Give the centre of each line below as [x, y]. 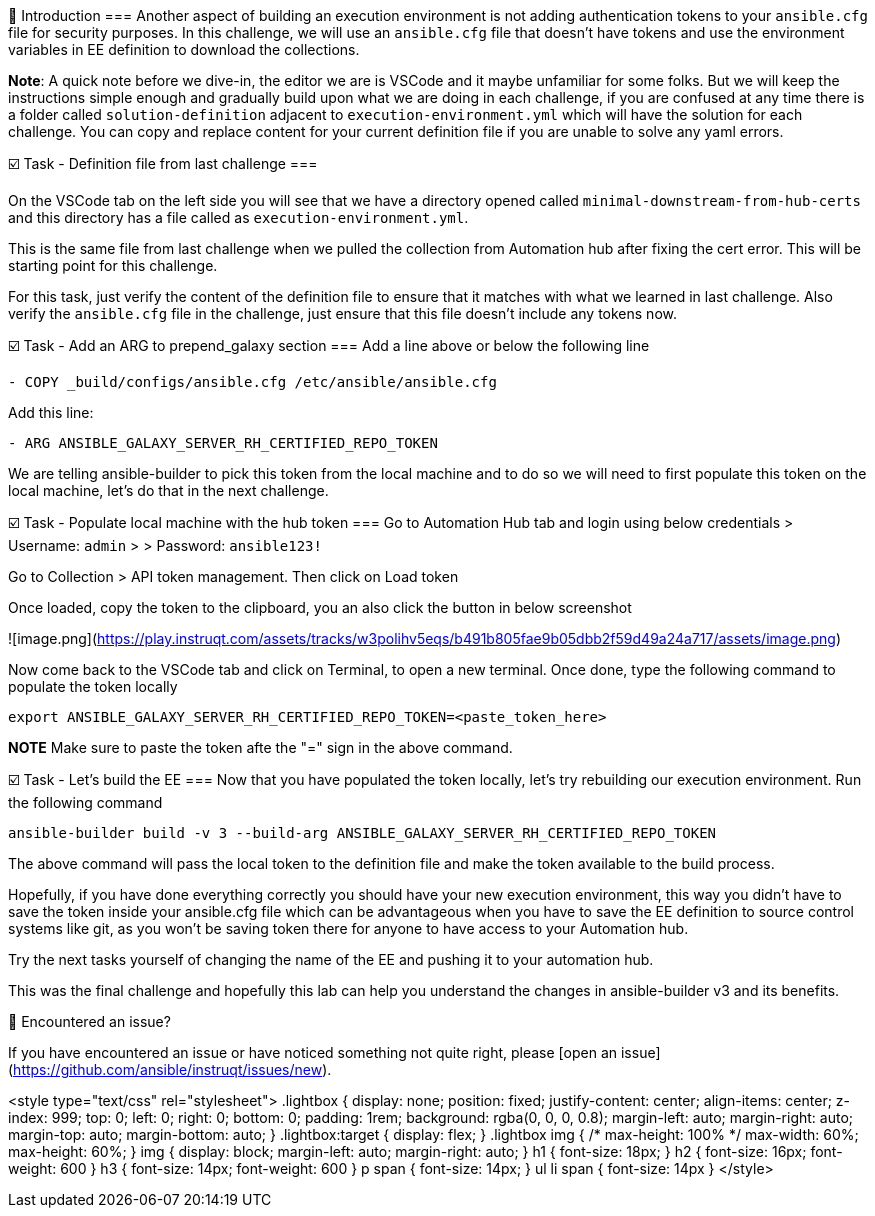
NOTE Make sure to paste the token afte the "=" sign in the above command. [260, 747]
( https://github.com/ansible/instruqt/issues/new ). [170, 1069]
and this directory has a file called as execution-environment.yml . [238, 217]
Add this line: [51, 412]
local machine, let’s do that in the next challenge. [168, 490]
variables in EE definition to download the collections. [184, 49]
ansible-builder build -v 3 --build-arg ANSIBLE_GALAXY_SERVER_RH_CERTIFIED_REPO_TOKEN [362, 833]
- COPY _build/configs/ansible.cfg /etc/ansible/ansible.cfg [252, 382]
